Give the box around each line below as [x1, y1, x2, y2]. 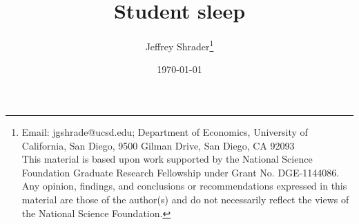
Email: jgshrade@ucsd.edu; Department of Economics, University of [21, 124, 308, 139]
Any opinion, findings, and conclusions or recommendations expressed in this [21, 179, 347, 193]
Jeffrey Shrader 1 [145, 37, 214, 53]
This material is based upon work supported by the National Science [21, 152, 313, 166]
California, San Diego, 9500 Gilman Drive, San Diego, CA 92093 [21, 138, 295, 152]
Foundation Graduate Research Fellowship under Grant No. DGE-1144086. [21, 165, 340, 179]
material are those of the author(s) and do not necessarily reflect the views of [21, 192, 349, 206]
